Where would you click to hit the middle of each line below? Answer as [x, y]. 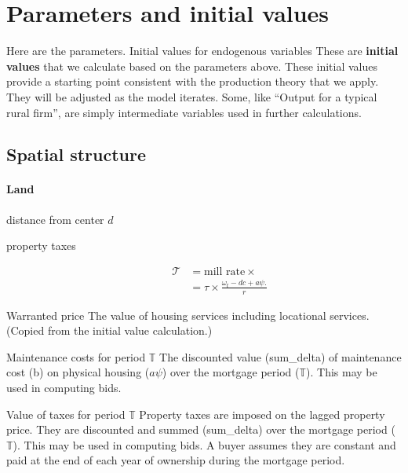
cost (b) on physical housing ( [78, 372]
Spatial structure [76, 154]
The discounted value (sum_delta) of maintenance [280, 356]
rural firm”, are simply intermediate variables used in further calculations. [184, 112]
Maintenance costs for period [76, 356]
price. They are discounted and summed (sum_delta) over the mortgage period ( [201, 429]
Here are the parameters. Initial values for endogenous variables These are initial [202, 51]
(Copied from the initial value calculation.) [109, 330]
